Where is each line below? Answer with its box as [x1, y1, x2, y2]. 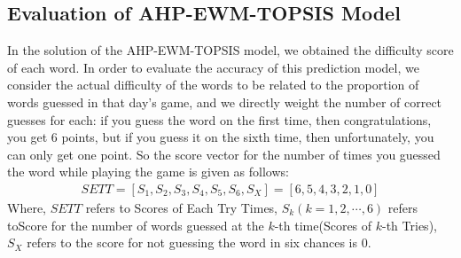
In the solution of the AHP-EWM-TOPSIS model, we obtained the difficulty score [7, 41, 454, 59]
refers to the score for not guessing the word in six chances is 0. [27, 233, 371, 252]
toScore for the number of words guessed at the [7, 215, 264, 234]
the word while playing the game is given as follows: [7, 162, 289, 181]
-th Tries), [382, 215, 437, 234]
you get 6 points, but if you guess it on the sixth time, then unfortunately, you [7, 128, 434, 146]
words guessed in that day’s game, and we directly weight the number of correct [7, 92, 442, 111]
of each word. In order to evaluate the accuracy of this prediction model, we [7, 58, 419, 76]
